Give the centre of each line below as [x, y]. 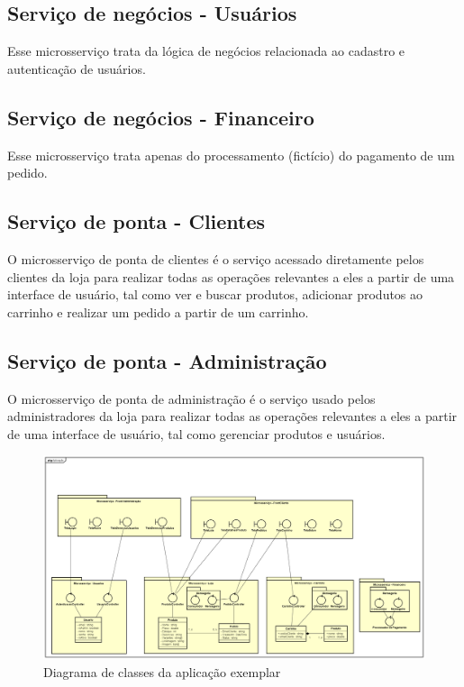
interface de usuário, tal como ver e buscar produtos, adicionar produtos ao [215, 294]
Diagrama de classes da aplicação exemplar [162, 671]
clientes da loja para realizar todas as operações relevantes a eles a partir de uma [231, 276]
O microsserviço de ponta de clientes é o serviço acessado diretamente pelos [216, 258]
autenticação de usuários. [77, 68]
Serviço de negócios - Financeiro [161, 117]
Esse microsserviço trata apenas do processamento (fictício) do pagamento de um [231, 155]
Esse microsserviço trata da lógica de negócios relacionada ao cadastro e [206, 51]
